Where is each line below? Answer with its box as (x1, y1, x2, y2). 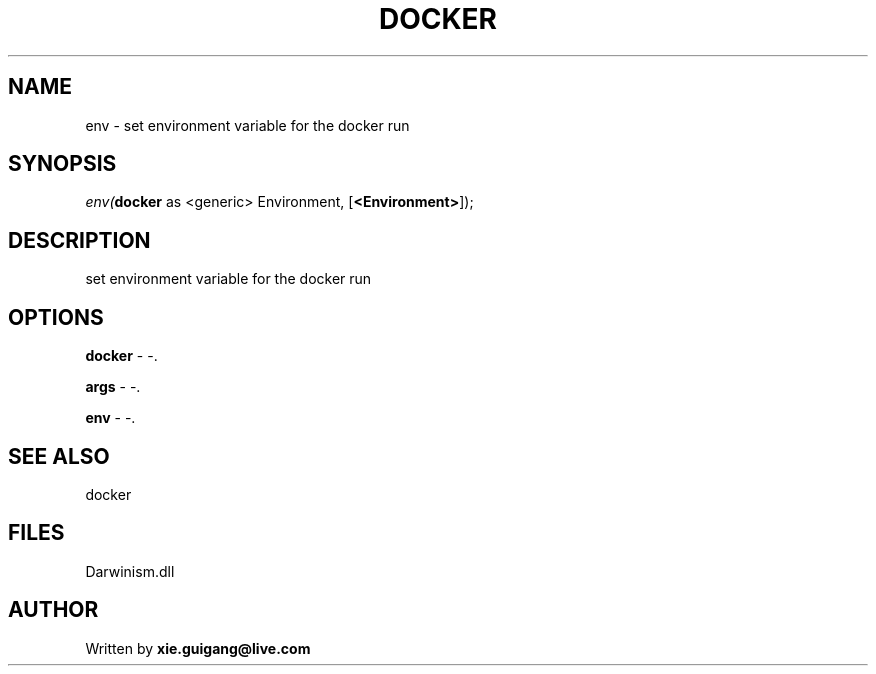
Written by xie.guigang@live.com (85, 639, 311, 657)
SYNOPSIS (8, 151, 117, 177)
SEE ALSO (8, 443, 110, 469)
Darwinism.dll (85, 562, 175, 580)
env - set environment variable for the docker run (85, 116, 410, 134)
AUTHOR (8, 597, 99, 623)
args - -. (85, 378, 141, 396)
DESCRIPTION (8, 227, 151, 253)
